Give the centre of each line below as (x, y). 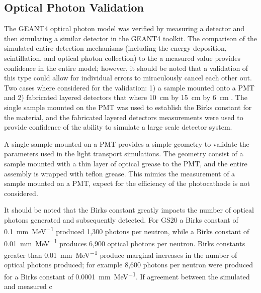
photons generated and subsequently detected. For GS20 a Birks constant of (121, 219)
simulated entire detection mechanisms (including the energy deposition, (115, 48)
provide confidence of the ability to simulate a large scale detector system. (118, 127)
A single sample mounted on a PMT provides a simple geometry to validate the (127, 143)
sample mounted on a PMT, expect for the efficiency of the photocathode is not (127, 183)
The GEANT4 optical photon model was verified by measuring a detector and (124, 28)
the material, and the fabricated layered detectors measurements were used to (124, 117)
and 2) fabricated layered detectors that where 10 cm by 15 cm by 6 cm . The (126, 97)
